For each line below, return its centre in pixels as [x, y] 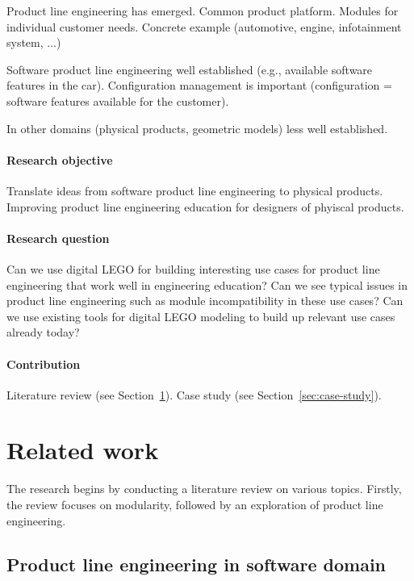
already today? [43, 332]
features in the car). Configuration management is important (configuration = [199, 85]
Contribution [44, 364]
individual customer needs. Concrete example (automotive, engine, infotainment [204, 26]
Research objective [60, 159]
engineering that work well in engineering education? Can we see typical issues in [207, 284]
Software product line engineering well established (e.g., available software [190, 69]
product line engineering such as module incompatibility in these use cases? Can [205, 301]
